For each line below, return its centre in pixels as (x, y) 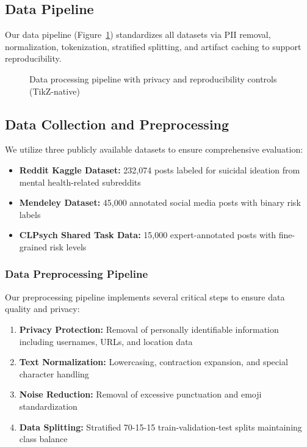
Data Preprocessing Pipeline (77, 274)
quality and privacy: (42, 309)
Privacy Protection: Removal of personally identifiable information (149, 329)
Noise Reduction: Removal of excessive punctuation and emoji (140, 394)
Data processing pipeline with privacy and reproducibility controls (153, 78)
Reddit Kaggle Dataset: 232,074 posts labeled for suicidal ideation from (160, 169)
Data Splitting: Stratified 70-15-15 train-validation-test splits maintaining (161, 427)
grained (33, 246)
